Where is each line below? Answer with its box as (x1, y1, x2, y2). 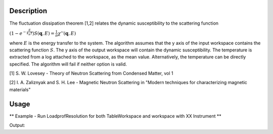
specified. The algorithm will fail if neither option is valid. (9, 61, 127, 67)
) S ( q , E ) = (32, 30, 55, 36)
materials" (9, 86, 31, 93)
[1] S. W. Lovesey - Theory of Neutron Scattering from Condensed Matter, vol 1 (9, 71, 173, 77)
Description (9, 7, 48, 15)
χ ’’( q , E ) (57, 30, 76, 36)
